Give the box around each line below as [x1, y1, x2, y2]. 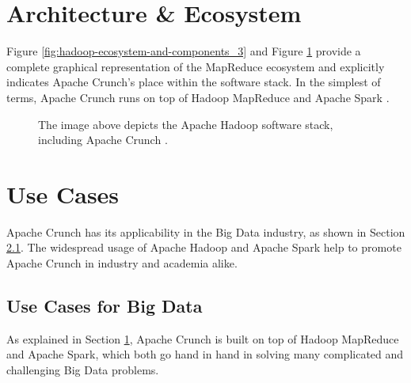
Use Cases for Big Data [6, 293, 203, 317]
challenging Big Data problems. [6, 361, 159, 377]
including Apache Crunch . [38, 131, 168, 148]
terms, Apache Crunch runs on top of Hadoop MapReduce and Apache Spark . [6, 89, 390, 105]
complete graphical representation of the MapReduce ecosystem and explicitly [6, 58, 385, 74]
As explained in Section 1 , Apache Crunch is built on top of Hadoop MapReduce [6, 330, 399, 347]
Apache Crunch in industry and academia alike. [6, 255, 238, 271]
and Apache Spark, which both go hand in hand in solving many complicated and [6, 346, 404, 362]
